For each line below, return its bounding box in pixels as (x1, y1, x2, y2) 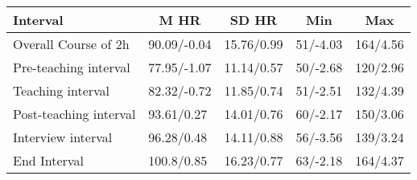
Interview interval (13, 128, 113, 146)
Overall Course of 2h (13, 35, 130, 53)
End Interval (13, 151, 84, 170)
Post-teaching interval (13, 104, 136, 123)
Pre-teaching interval (13, 58, 130, 76)
